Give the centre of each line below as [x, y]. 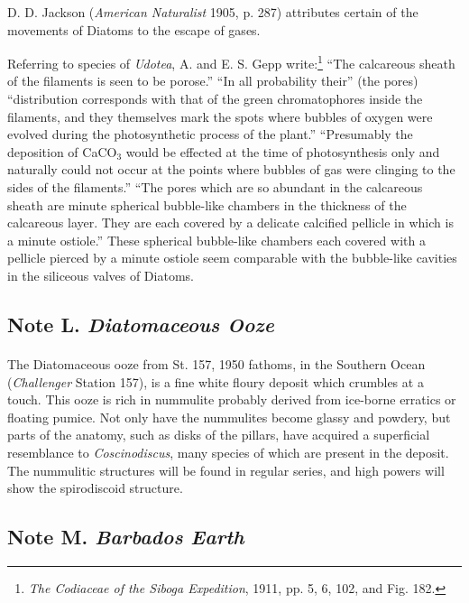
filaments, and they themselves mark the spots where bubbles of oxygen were [220, 116]
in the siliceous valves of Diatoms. [101, 275]
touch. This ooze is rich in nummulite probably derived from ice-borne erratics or [232, 399]
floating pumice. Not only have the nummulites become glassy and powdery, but [229, 417]
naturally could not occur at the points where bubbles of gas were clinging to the [231, 169]
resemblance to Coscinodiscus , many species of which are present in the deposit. [228, 452]
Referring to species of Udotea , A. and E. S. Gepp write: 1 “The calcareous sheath [231, 62]
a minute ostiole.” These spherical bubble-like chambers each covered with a [216, 240]
